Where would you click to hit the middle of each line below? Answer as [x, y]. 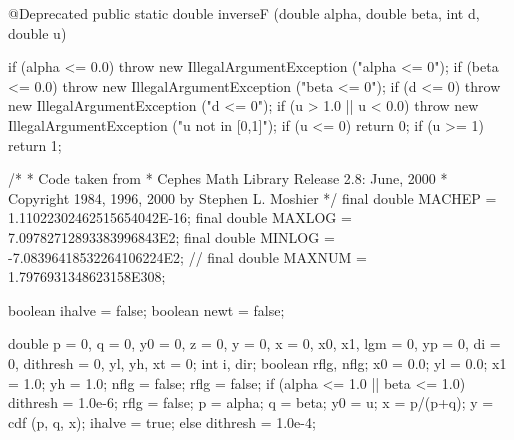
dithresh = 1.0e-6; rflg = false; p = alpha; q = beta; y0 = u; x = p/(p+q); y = [251, 402]
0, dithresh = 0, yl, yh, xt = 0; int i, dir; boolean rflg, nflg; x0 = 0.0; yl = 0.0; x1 [257, 362]
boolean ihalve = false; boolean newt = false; [146, 309]
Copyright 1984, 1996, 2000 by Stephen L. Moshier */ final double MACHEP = [252, 197]
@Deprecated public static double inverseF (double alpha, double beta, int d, [244, 13]
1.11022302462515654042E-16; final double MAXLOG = [180, 217]
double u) [37, 32]
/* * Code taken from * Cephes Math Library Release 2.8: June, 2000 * [228, 178]
